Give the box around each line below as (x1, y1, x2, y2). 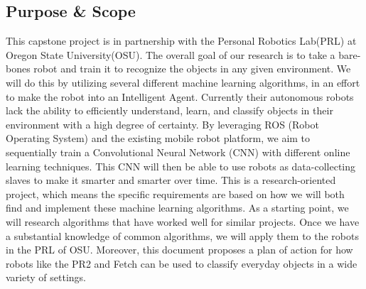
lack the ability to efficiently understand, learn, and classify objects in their (6, 103, 333, 118)
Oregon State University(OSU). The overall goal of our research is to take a (6, 47, 335, 62)
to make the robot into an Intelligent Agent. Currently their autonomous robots (6, 89, 354, 104)
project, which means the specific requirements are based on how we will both (6, 186, 345, 201)
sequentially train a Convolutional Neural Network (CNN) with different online (6, 144, 350, 159)
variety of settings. (6, 270, 86, 285)
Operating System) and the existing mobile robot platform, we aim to (6, 131, 311, 146)
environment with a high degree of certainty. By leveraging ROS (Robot (6, 116, 319, 131)
